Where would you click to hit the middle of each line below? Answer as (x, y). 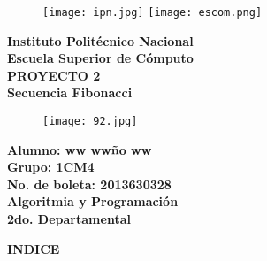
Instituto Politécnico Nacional (100, 40)
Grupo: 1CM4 (51, 167)
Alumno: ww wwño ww (80, 149)
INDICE (34, 248)
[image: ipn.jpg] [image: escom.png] (153, 12)
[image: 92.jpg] (90, 122)
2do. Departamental (69, 219)
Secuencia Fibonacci (70, 92)
